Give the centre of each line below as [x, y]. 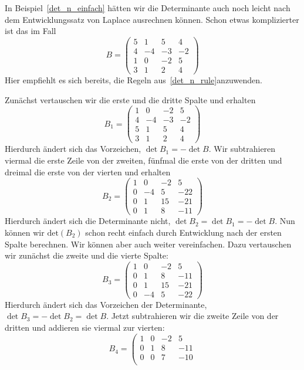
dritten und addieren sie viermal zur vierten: [85, 327]
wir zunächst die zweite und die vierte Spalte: [87, 255]
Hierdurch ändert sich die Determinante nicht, [88, 221]
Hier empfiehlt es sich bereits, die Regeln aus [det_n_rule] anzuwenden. [134, 79]
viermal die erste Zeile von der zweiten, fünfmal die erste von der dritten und [143, 160]
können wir [25, 232]
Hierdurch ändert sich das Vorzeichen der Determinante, [106, 304]
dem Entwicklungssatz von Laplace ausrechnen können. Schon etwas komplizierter [152, 19]
